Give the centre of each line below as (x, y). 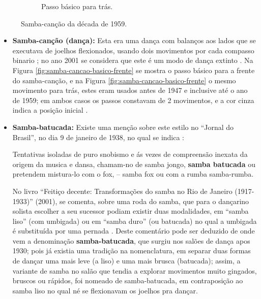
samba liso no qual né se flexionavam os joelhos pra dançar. (105, 290)
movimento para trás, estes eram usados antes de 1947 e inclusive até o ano (130, 90)
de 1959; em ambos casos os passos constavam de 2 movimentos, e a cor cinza (133, 100)
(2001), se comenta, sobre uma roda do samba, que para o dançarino (142, 201)
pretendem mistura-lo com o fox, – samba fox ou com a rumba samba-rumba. (133, 174)
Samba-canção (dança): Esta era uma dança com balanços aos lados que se (134, 40)
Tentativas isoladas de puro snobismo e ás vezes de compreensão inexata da (130, 154)
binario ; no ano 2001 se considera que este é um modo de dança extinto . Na (133, 60)
